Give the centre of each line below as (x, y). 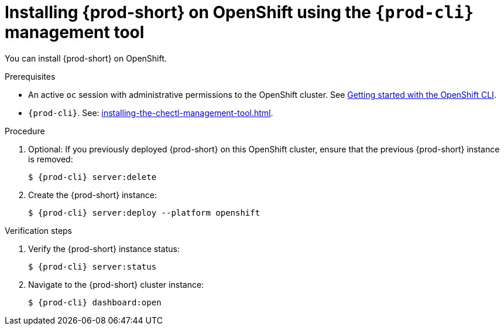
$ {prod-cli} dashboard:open (95, 302)
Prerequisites (30, 76)
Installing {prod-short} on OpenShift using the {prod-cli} (239, 12)
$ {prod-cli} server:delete (92, 177)
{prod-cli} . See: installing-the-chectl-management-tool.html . (151, 113)
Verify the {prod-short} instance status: (104, 249)
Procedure (25, 131)
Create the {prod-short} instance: (92, 195)
